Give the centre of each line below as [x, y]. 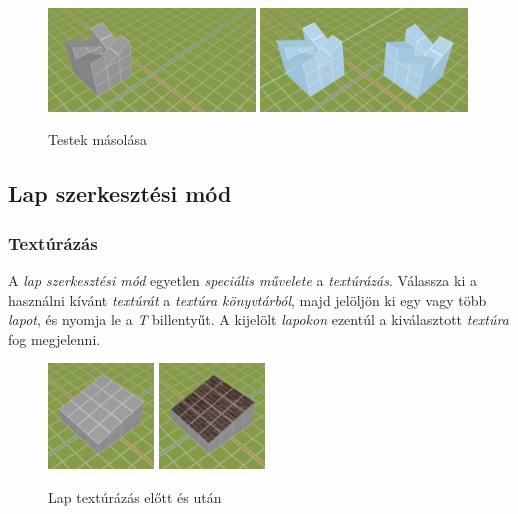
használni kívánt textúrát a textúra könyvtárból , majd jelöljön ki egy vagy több [247, 299]
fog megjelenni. [54, 338]
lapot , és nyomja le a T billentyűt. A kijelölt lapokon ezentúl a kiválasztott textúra [258, 319]
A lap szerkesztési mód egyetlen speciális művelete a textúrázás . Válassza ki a [242, 280]
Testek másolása [97, 139]
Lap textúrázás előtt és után [135, 497]
